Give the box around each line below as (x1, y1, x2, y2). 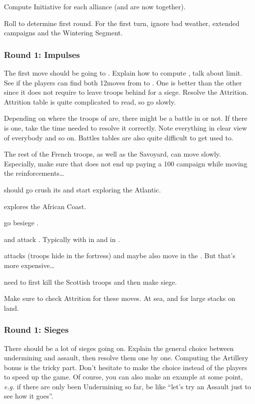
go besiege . (4, 217, 39, 228)
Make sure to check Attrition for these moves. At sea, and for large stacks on (4, 293, 235, 303)
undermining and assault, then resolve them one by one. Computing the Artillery (4, 352, 249, 363)
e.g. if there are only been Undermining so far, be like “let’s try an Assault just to (4, 381, 251, 391)
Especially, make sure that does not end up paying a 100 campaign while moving (4, 158, 248, 168)
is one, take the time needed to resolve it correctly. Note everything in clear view (4, 122, 247, 133)
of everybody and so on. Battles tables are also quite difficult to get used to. (4, 132, 233, 142)
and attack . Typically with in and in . (4, 234, 120, 244)
